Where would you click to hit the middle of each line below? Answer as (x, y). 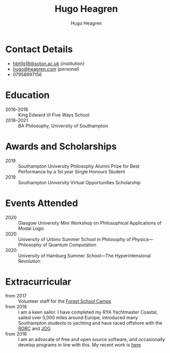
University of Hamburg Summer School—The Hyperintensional (84, 256)
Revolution (29, 261)
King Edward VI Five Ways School (54, 115)
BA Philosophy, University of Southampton (63, 126)
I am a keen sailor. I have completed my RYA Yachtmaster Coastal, (88, 312)
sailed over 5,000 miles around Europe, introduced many (78, 318)
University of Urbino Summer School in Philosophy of (74, 239)
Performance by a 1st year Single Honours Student (72, 171)
